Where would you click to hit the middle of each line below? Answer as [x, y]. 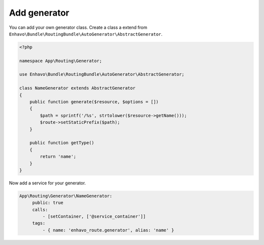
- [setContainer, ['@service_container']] [94, 217]
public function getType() [62, 143]
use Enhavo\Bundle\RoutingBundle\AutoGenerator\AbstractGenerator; [102, 74]
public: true [48, 203]
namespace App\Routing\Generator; [61, 61]
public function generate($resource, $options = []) [94, 102]
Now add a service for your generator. [47, 183]
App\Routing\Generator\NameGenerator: [66, 196]
